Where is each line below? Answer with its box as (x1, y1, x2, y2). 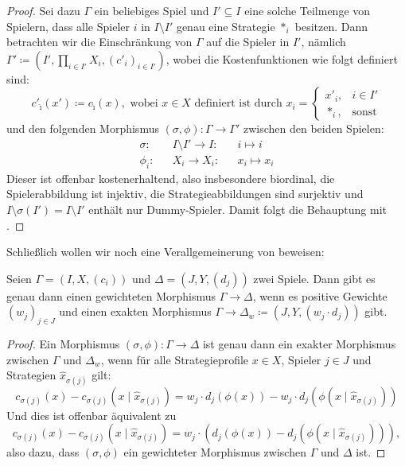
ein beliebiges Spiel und (94, 2, 209, 18)
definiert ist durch (194, 98, 282, 110)
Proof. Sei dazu (6, 2, 80, 18)
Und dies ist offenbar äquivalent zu (6, 406, 177, 423)
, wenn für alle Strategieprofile (100, 351, 249, 367)
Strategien (6, 367, 56, 383)
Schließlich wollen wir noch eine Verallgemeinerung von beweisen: (6, 243, 325, 260)
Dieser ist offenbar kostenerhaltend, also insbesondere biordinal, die (6, 169, 335, 186)
